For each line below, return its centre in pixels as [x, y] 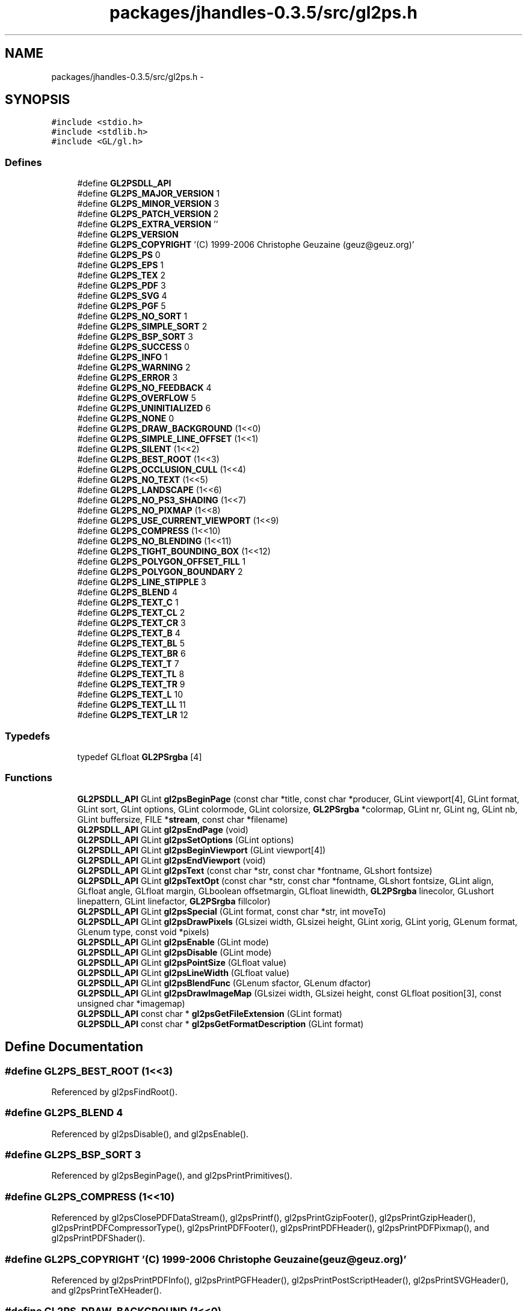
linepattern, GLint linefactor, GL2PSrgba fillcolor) [174, 901]
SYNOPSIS [38, 100]
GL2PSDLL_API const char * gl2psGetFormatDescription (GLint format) [220, 1024]
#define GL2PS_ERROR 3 [128, 378]
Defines [23, 162]
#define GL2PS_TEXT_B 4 [129, 633]
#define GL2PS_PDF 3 [122, 286]
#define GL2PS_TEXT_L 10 [130, 695]
